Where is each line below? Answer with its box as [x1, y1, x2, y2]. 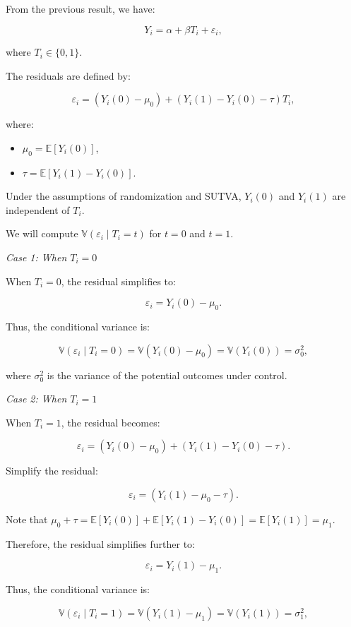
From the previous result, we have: [6, 1, 155, 16]
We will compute [6, 226, 78, 241]
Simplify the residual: [6, 463, 98, 478]
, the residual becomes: [61, 414, 160, 429]
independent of [6, 202, 70, 217]
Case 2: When [6, 391, 67, 406]
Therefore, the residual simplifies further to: [6, 536, 196, 551]
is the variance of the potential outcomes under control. [47, 367, 287, 382]
